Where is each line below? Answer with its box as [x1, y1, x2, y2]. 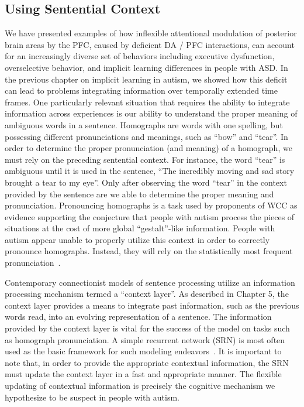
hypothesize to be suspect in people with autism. [5, 391, 179, 403]
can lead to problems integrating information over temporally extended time [5, 84, 278, 97]
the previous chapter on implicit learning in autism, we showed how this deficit [5, 73, 288, 85]
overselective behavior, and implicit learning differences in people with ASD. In [5, 61, 288, 73]
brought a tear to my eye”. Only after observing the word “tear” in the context [5, 176, 287, 188]
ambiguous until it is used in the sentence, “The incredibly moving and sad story [5, 165, 295, 177]
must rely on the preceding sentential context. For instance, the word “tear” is [5, 153, 285, 165]
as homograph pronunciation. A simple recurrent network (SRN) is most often [5, 333, 285, 346]
